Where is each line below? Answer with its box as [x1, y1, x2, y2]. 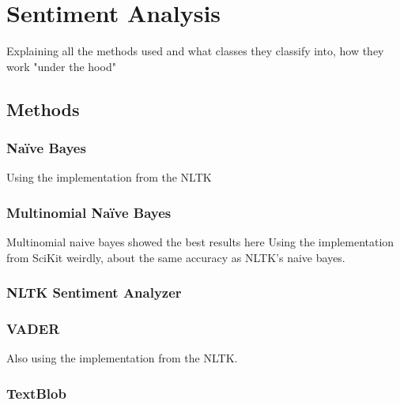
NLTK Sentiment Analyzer [6, 283, 182, 302]
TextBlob [6, 383, 66, 403]
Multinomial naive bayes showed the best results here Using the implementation [6, 234, 394, 250]
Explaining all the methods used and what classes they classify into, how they [6, 43, 384, 59]
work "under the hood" [6, 58, 116, 74]
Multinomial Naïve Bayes [6, 202, 172, 222]
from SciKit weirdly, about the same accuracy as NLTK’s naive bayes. [6, 249, 345, 265]
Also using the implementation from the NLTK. [6, 350, 238, 366]
